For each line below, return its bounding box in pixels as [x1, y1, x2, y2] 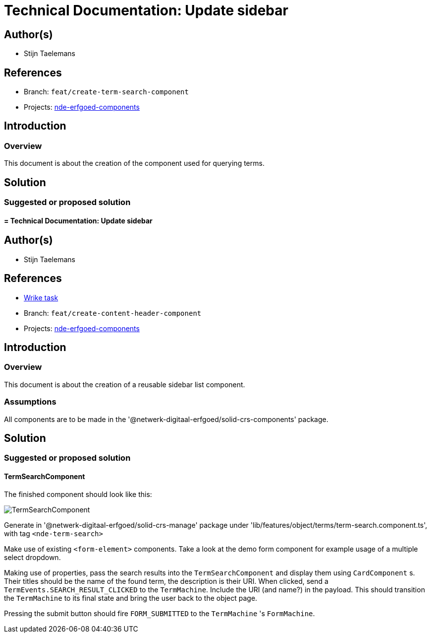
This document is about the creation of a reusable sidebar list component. [4, 380, 245, 389]
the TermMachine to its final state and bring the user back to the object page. [4, 593, 258, 602]
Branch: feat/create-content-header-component [24, 308, 202, 317]
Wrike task [24, 293, 58, 302]
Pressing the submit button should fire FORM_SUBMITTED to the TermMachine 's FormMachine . [4, 609, 315, 618]
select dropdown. [4, 553, 61, 562]
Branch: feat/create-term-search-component [24, 87, 189, 96]
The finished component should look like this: [4, 490, 152, 498]
